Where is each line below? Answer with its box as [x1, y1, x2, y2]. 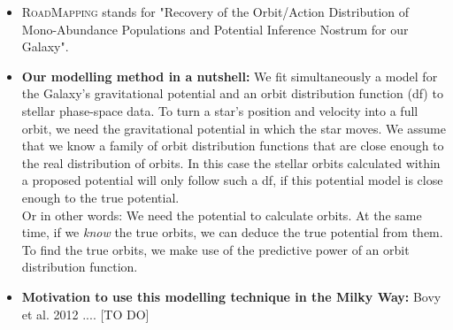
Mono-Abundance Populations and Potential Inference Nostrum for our [21, 19, 409, 38]
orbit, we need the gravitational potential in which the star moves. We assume [21, 119, 446, 137]
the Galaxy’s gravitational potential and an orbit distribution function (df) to [21, 84, 443, 103]
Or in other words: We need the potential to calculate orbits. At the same [21, 205, 422, 224]
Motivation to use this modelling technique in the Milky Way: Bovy [21, 287, 441, 305]
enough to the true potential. [21, 188, 180, 206]
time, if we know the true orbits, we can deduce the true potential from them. [21, 223, 443, 242]
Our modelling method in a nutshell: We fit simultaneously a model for [21, 66, 438, 85]
